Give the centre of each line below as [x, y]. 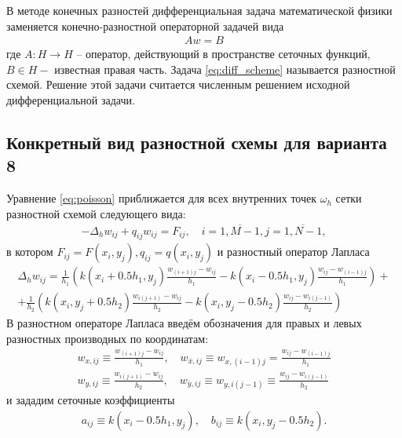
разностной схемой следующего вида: [96, 213]
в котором [30, 252]
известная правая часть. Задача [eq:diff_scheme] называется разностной [225, 69]
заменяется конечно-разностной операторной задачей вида [145, 26]
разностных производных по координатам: [108, 339]
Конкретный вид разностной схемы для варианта [197, 142]
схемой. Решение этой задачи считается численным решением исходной [178, 84]
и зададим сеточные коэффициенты [91, 400]
